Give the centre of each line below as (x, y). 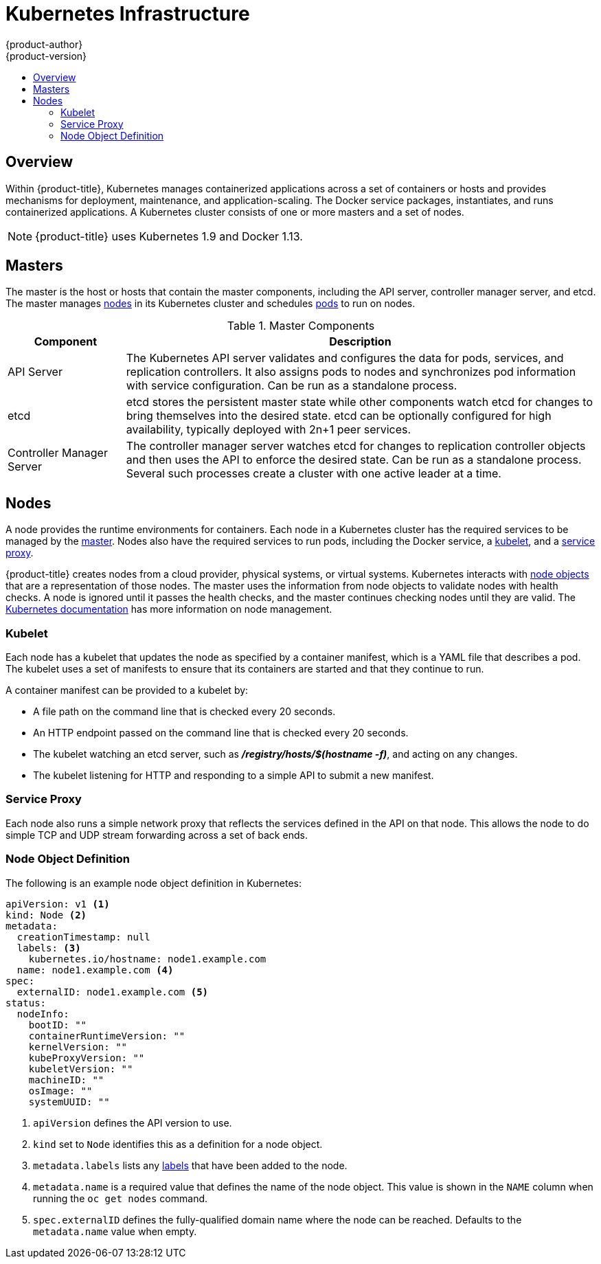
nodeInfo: (43, 1014)
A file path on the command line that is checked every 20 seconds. (184, 712)
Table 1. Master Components (301, 326)
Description (360, 342)
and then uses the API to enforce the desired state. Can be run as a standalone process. (354, 460)
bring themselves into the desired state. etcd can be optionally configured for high (339, 416)
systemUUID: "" (69, 1102)
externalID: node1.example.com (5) (113, 992)
